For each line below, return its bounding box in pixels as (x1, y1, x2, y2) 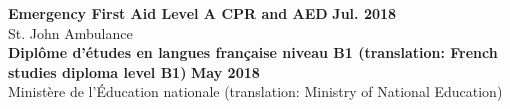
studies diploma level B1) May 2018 (8, 61, 260, 82)
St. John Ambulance (8, 22, 133, 43)
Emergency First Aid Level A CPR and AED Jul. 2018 (8, 3, 397, 23)
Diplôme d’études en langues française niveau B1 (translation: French (8, 42, 498, 63)
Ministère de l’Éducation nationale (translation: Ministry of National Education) (8, 81, 503, 102)
